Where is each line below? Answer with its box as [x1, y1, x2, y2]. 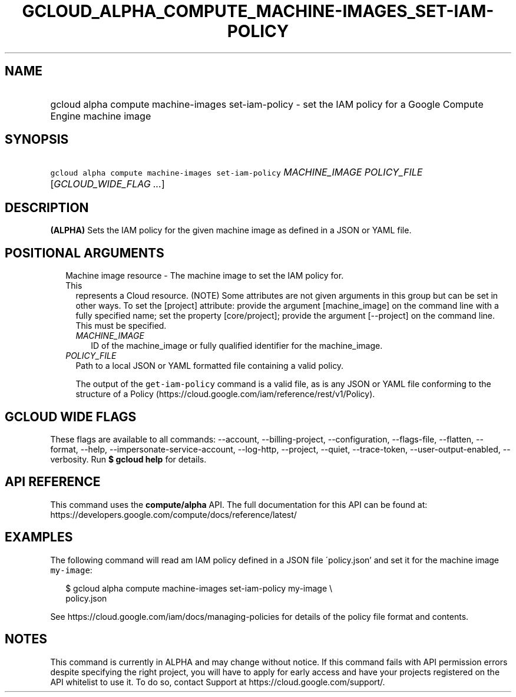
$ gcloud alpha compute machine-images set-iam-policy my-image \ [65, 583, 333, 593]
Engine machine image [50, 110, 151, 122]
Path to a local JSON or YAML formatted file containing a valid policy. [75, 361, 344, 371]
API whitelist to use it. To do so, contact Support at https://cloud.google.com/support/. [50, 676, 385, 687]
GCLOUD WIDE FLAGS [5, 409, 137, 424]
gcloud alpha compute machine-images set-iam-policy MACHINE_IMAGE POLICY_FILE [50, 166, 423, 179]
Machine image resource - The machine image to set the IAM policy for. [65, 270, 344, 281]
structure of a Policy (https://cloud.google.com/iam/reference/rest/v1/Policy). [75, 389, 375, 399]
